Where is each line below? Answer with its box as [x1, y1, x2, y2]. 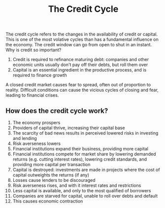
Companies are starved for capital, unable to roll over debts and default [12, 193, 158, 199]
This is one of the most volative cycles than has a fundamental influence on [5, 36, 159, 42]
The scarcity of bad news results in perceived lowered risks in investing [12, 130, 159, 136]
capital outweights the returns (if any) [12, 172, 90, 178]
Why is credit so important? [5, 47, 62, 53]
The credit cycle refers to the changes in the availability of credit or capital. [5, 31, 158, 37]
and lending [12, 136, 37, 141]
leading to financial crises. [5, 92, 59, 98]
